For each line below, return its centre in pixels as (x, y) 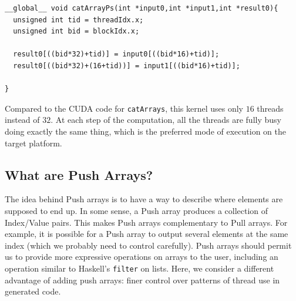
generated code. (33, 291)
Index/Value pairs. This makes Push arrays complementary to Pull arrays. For (146, 222)
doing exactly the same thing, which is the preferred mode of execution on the (145, 131)
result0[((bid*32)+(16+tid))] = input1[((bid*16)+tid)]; (127, 66)
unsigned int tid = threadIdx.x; (78, 20)
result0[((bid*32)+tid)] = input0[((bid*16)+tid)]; (116, 54)
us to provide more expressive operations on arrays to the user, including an (142, 257)
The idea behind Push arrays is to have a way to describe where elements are (144, 199)
